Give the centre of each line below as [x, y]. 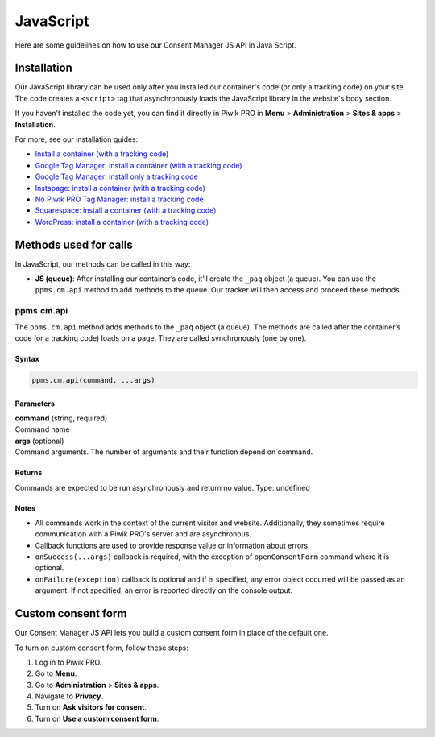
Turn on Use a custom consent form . [97, 718]
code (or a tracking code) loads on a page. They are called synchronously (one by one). [161, 337]
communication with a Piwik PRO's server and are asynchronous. [143, 534]
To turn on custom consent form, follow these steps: [102, 648]
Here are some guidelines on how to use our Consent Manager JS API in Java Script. [156, 45]
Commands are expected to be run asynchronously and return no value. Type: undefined [162, 487]
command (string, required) [61, 418]
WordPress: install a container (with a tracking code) [122, 222]
